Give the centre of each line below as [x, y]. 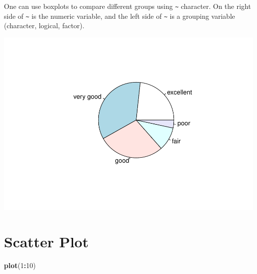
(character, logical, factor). [44, 25]
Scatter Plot [46, 241]
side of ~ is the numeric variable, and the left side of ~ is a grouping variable [120, 16]
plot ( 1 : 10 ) [20, 265]
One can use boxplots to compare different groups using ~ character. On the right [128, 6]
